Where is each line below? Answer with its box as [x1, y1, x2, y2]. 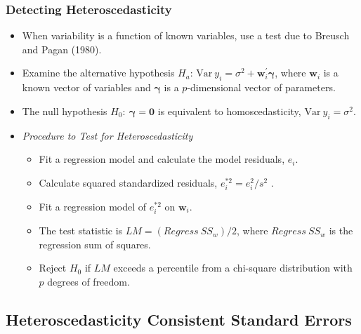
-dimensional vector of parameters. [187, 80, 336, 95]
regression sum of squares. [39, 236, 151, 251]
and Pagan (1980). [22, 41, 102, 56]
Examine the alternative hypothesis [22, 65, 175, 80]
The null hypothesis [22, 103, 107, 118]
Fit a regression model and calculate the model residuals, [39, 152, 285, 166]
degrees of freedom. [47, 274, 130, 288]
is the [329, 223, 353, 238]
